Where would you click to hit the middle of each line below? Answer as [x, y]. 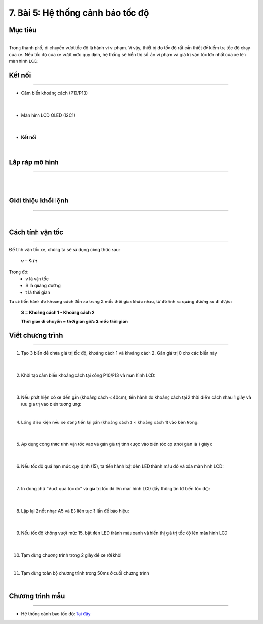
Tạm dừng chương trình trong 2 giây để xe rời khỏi [71, 555]
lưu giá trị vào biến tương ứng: [51, 404]
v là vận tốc [37, 279]
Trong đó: [19, 272]
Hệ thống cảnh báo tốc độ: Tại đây [56, 614]
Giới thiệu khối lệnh [39, 201]
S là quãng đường [43, 285]
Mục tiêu [23, 30]
